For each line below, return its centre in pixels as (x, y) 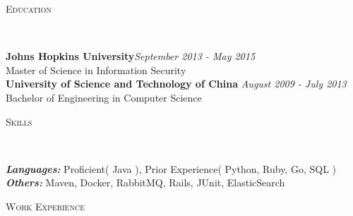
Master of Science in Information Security (96, 70)
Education (29, 8)
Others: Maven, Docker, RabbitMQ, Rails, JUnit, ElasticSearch (145, 182)
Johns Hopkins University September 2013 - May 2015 (131, 56)
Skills (19, 121)
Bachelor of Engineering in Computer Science (104, 97)
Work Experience (45, 206)
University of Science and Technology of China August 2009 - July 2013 (176, 84)
